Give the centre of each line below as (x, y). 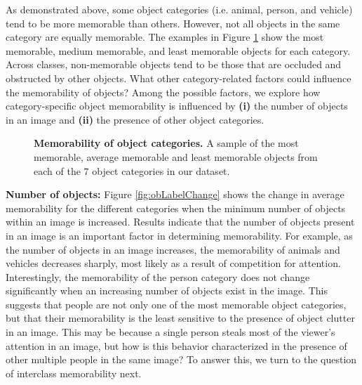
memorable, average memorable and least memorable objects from (176, 156)
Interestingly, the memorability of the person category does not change (158, 276)
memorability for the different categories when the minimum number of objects (176, 208)
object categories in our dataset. (161, 170)
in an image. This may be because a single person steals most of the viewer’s (170, 332)
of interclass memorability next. (74, 373)
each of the (57, 170)
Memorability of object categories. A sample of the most (166, 143)
